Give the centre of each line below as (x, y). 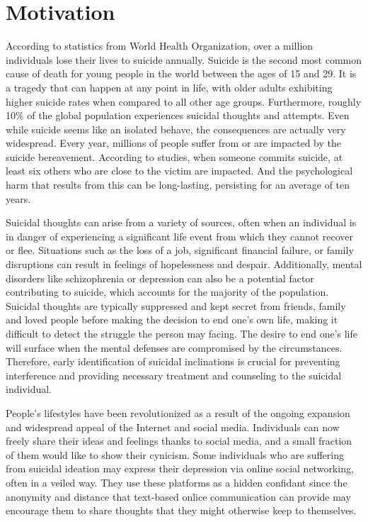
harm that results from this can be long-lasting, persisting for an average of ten (178, 185)
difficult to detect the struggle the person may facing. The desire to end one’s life (182, 333)
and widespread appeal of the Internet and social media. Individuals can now (173, 427)
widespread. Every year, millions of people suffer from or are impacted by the (173, 143)
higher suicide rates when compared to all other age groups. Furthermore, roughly (184, 101)
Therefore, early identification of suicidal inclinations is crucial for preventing (173, 361)
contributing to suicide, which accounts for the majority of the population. (167, 292)
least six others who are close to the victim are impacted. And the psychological (179, 171)
